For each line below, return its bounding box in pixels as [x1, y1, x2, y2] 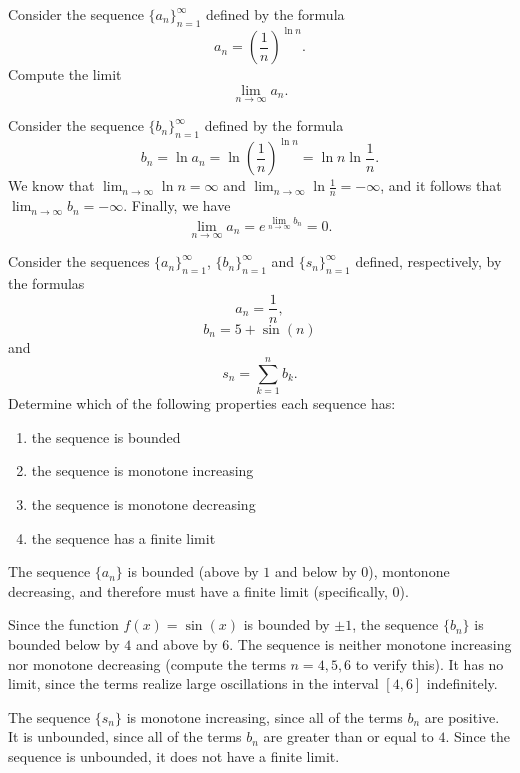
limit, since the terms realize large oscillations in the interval [8, 673, 379, 694]
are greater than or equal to [263, 726, 434, 747]
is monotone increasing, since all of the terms [126, 706, 403, 727]
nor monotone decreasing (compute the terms [8, 653, 286, 674]
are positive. [424, 706, 500, 727]
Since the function [8, 614, 119, 635]
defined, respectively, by [355, 251, 502, 272]
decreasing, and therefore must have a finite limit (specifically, [8, 580, 388, 601]
